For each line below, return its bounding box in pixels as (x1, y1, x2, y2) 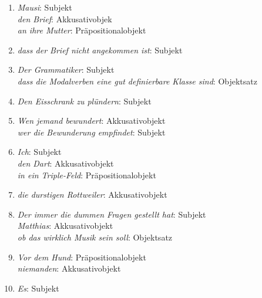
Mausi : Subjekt (17, 1, 72, 13)
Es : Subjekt (17, 282, 59, 294)
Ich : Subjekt (17, 145, 62, 158)
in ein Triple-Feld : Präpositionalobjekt (17, 168, 156, 181)
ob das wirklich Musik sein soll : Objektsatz (17, 231, 173, 243)
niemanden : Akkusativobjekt (17, 262, 121, 275)
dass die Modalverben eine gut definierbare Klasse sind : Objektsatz (17, 74, 257, 87)
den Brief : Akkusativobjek (17, 12, 112, 25)
